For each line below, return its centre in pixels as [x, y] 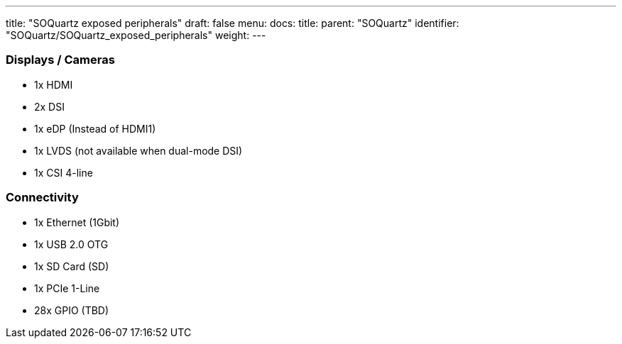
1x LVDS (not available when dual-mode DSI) [138, 150]
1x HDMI [54, 84]
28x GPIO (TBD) [72, 310]
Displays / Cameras [60, 60]
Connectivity [42, 198]
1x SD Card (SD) [72, 266]
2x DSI [49, 106]
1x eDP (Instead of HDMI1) [95, 128]
